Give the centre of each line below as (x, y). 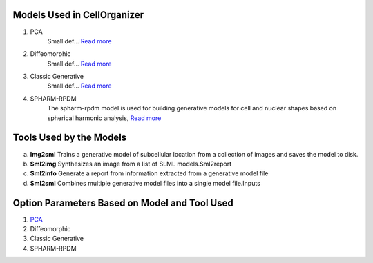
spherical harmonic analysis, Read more (104, 118)
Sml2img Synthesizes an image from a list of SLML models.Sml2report (131, 164)
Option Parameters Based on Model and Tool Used (123, 203)
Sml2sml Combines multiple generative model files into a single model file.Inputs (145, 183)
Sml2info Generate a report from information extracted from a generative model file (149, 173)
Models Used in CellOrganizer (78, 15)
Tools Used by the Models (70, 138)
